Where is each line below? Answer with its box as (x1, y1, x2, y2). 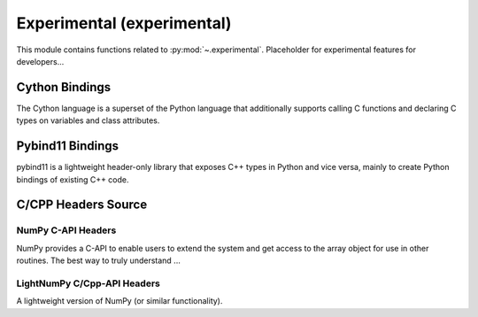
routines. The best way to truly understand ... (16, 255, 181, 266)
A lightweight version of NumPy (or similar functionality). (16, 296, 223, 306)
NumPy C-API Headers (16, 224, 117, 236)
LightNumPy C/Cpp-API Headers (16, 277, 161, 290)
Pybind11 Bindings (16, 138, 119, 154)
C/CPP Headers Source (16, 197, 148, 213)
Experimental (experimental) (16, 13, 232, 33)
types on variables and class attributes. (16, 115, 160, 126)
